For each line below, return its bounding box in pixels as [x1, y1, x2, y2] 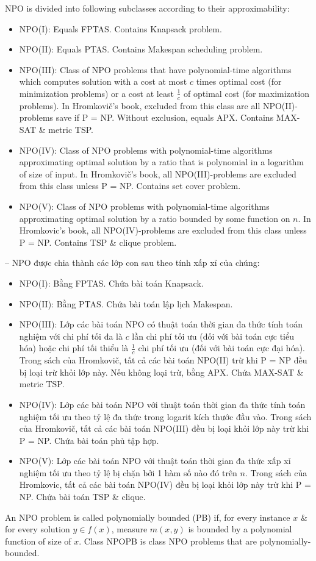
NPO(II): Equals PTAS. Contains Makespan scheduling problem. [19, 43, 263, 55]
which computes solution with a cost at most [19, 75, 187, 88]
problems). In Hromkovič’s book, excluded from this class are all [19, 99, 260, 112]
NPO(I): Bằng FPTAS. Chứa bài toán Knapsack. [19, 276, 204, 289]
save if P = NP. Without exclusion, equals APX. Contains [56, 111, 274, 124]
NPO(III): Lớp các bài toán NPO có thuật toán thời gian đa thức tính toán [19, 318, 303, 331]
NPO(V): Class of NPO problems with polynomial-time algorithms [19, 199, 270, 212]
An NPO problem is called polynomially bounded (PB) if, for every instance [5, 510, 290, 523]
